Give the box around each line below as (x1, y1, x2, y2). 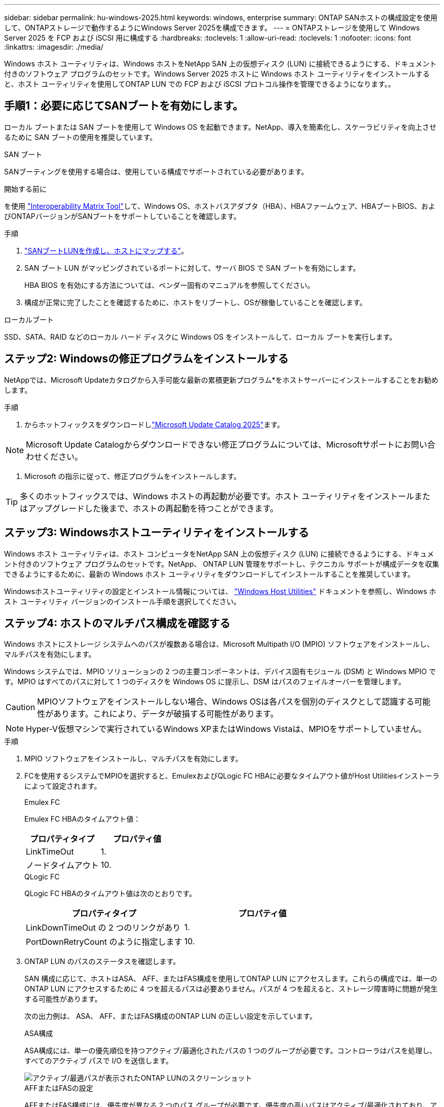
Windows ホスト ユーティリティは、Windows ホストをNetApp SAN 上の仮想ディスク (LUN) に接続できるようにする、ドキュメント (4, 59, 437, 68)
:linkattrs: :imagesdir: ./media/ (4, 43, 103, 51)
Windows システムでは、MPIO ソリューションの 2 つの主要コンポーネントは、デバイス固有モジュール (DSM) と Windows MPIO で (4, 667, 436, 676)
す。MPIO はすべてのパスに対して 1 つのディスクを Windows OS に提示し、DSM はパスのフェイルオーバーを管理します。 (4, 677, 405, 686)
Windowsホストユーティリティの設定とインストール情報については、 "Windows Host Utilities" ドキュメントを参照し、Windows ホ (4, 586, 436, 596)
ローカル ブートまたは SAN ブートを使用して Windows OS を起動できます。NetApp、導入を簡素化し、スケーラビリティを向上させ (4, 122, 436, 131)
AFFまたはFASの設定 (24, 1084, 93, 1093)
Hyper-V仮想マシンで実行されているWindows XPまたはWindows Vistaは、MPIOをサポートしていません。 (26, 724, 427, 734)
